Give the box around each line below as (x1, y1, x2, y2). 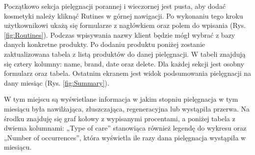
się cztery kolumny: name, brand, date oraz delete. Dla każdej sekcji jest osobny (4, 58, 244, 68)
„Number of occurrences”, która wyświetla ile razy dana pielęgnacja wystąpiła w (4, 132, 246, 142)
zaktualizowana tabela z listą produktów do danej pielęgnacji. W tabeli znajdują (4, 48, 246, 59)
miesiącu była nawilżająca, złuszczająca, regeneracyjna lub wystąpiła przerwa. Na (4, 103, 250, 113)
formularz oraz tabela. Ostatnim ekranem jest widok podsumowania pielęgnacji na (4, 68, 252, 78)
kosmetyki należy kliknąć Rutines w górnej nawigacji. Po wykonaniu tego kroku (4, 10, 243, 21)
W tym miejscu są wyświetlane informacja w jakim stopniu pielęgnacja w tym (4, 94, 238, 104)
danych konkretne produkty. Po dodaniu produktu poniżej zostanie (4, 39, 205, 49)
